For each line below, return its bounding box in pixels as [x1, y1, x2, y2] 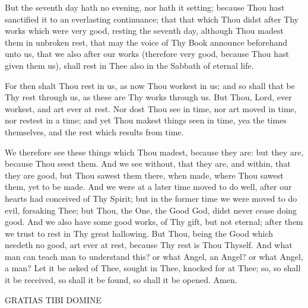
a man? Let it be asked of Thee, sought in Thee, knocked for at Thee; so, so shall [5, 262, 301, 274]
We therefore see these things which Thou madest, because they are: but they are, [5, 145, 304, 158]
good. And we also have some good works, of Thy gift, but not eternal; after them [5, 215, 303, 228]
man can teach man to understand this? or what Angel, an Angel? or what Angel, [5, 250, 303, 262]
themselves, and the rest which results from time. [5, 125, 184, 138]
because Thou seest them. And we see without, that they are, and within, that [5, 157, 291, 170]
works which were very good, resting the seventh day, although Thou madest [5, 24, 284, 37]
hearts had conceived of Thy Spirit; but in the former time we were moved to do [5, 192, 297, 204]
